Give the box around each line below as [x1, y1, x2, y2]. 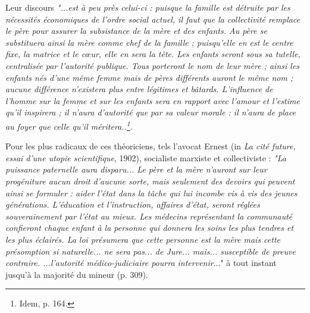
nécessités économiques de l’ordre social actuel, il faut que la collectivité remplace [5, 12, 300, 25]
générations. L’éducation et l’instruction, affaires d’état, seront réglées [5, 198, 260, 211]
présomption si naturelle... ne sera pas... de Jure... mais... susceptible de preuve [5, 245, 296, 257]
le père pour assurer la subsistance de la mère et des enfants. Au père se [5, 24, 267, 37]
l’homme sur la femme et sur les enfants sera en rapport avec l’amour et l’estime [5, 94, 300, 107]
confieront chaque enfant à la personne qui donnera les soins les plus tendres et [5, 221, 294, 234]
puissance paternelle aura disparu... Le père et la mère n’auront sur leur [5, 163, 267, 176]
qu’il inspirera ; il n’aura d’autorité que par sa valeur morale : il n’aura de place [5, 106, 296, 118]
